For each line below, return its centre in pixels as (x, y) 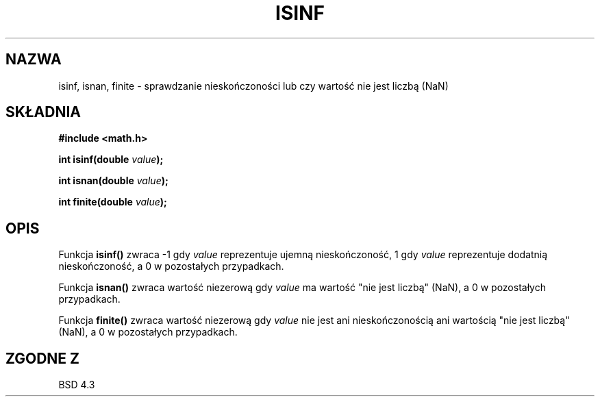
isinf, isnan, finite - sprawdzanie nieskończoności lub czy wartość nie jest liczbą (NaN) (253, 86)
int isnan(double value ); (113, 181)
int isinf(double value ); (111, 160)
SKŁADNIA (43, 112)
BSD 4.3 (77, 385)
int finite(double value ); (113, 202)
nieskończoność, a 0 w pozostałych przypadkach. (171, 266)
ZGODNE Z (43, 358)
